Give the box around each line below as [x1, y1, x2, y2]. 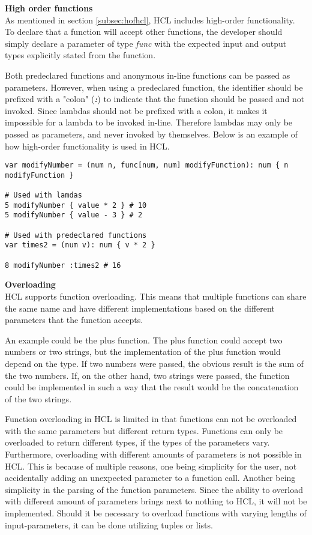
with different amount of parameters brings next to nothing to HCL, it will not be [5, 495, 307, 507]
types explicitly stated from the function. [5, 49, 156, 61]
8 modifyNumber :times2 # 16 [5, 261, 121, 270]
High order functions [5, 2, 93, 14]
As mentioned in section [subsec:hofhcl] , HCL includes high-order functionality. [5, 13, 295, 26]
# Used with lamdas [5, 191, 82, 200]
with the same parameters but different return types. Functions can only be [5, 424, 283, 437]
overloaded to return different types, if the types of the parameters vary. [5, 436, 270, 449]
